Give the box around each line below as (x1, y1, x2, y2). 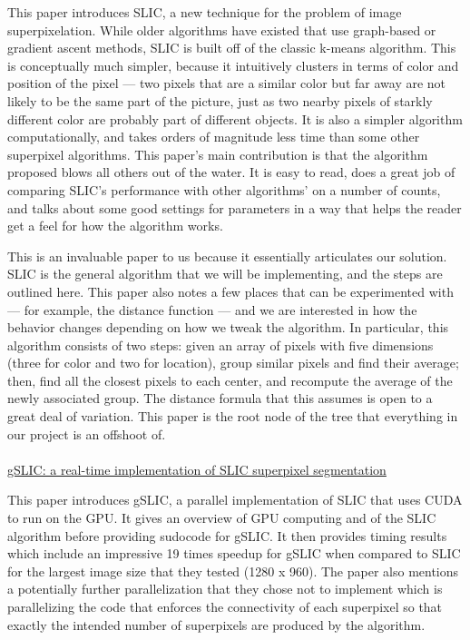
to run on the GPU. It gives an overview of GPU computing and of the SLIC (7, 508, 436, 527)
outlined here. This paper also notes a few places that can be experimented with (7, 281, 454, 300)
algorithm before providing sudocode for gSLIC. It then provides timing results (7, 526, 447, 545)
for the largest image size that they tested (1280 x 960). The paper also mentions (7, 561, 459, 580)
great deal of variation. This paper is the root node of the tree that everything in (7, 407, 458, 426)
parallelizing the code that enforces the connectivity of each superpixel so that (7, 597, 443, 615)
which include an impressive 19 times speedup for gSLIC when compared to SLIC (7, 544, 461, 563)
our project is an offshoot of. (7, 424, 166, 443)
